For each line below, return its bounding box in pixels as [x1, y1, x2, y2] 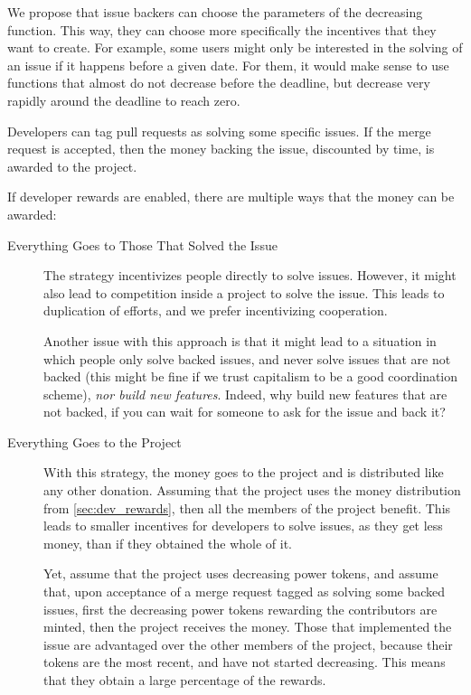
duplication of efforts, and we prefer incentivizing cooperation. [43, 301, 388, 320]
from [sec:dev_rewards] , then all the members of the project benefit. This [43, 498, 451, 517]
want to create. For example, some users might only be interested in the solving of [7, 38, 463, 57]
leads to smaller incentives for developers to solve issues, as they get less [43, 516, 443, 535]
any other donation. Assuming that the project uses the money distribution [43, 481, 461, 500]
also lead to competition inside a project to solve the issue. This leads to [43, 283, 445, 302]
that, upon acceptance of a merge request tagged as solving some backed [43, 582, 446, 601]
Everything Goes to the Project [7, 432, 182, 451]
